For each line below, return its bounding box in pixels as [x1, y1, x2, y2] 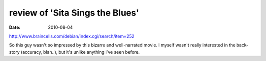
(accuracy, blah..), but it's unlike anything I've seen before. [20, 49, 140, 55]
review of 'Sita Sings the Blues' [9, 7, 139, 18]
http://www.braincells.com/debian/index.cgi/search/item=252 [9, 33, 135, 39]
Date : [9, 24, 21, 30]
